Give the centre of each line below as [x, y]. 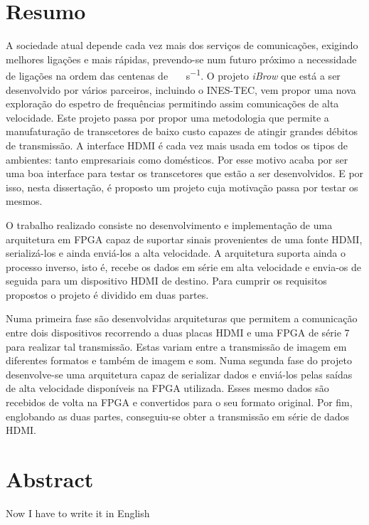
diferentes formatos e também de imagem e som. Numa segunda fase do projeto [179, 360]
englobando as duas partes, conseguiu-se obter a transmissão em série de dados [178, 416]
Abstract [50, 479]
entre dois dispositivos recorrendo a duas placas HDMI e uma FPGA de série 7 [178, 333]
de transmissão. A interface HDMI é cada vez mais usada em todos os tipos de [177, 145]
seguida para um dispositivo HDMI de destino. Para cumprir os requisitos [166, 281]
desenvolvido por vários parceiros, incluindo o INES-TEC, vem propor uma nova [181, 89]
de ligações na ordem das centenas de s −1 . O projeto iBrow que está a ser [173, 74]
